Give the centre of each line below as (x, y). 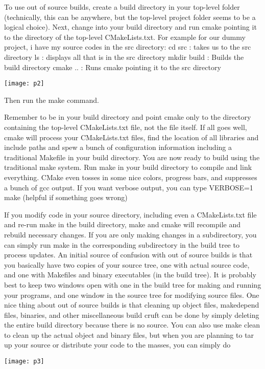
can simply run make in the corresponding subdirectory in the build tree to (122, 244)
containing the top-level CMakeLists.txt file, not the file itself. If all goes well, (126, 127)
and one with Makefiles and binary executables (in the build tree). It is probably (130, 275)
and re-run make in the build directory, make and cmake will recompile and (122, 224)
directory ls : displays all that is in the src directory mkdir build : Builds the (124, 57)
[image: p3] (24, 362)
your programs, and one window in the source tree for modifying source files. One (132, 295)
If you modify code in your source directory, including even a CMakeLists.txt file (130, 214)
